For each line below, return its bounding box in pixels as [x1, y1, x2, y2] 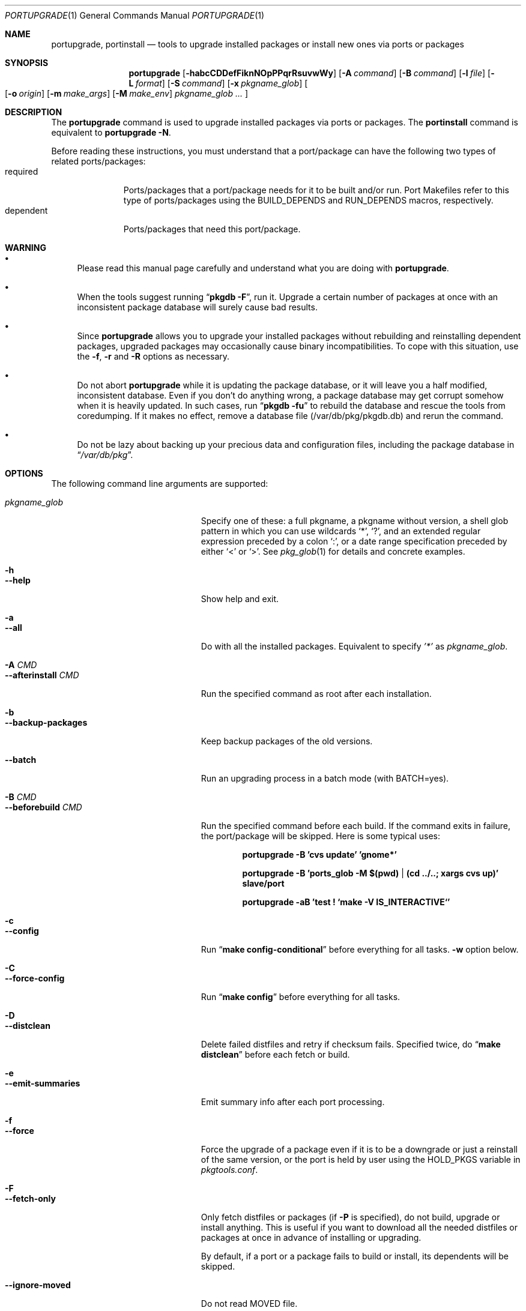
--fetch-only [5, 1193, 56, 1204]
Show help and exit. [201, 594, 279, 604]
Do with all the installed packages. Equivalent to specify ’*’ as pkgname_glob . [201, 641, 508, 651]
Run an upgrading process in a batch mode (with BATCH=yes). [201, 773, 449, 783]
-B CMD [5, 792, 37, 802]
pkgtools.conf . [201, 1165, 258, 1175]
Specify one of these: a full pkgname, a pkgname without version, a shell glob [201, 516, 509, 526]
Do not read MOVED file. [201, 1298, 298, 1309]
